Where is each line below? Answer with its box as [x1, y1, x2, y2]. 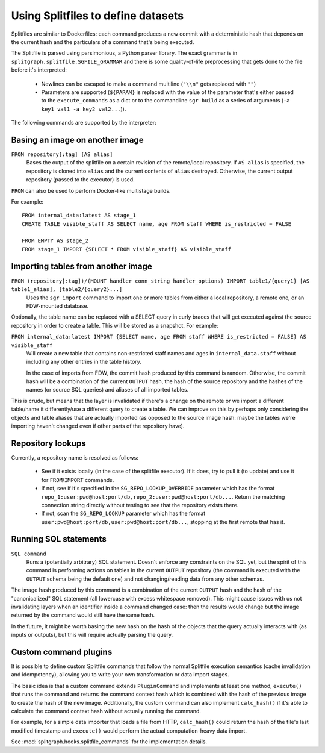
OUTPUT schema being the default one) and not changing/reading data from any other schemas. [26, 575, 264, 583]
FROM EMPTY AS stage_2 [22, 237, 89, 244]
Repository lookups [11, 438, 87, 448]
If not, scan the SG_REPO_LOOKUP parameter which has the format [41, 510, 206, 517]
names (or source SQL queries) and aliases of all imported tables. [26, 386, 189, 393]
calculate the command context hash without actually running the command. [11, 707, 202, 714]
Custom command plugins [11, 646, 113, 657]
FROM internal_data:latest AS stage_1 [22, 212, 137, 219]
